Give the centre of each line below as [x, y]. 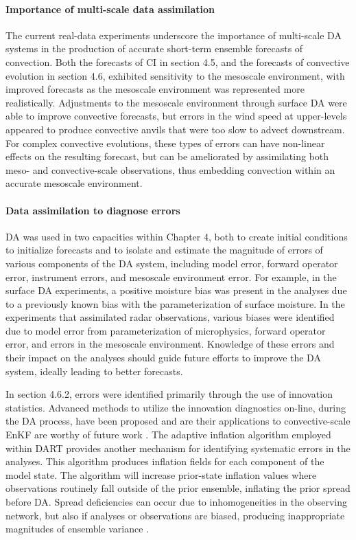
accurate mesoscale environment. [74, 183]
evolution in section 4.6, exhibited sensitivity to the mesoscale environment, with [175, 75]
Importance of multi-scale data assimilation [110, 9]
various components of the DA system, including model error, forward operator [172, 263]
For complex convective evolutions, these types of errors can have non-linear [165, 143]
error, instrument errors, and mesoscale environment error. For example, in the [171, 277]
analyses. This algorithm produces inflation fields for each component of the [165, 461]
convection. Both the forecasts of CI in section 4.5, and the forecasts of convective [178, 61]
